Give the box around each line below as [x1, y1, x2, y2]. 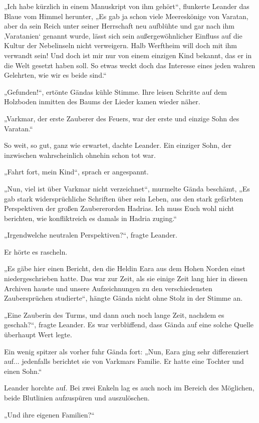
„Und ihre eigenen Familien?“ [4, 409, 95, 419]
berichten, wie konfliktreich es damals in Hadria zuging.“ [4, 213, 177, 223]
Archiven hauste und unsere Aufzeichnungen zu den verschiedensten [4, 283, 212, 293]
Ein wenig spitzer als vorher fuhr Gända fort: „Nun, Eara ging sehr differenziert [4, 346, 249, 356]
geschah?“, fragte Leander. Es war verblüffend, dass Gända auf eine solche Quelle [4, 319, 254, 330]
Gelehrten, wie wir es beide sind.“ [4, 70, 107, 80]
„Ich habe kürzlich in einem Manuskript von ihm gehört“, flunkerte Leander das [4, 1, 249, 11]
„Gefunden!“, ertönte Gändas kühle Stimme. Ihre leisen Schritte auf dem [4, 86, 227, 97]
